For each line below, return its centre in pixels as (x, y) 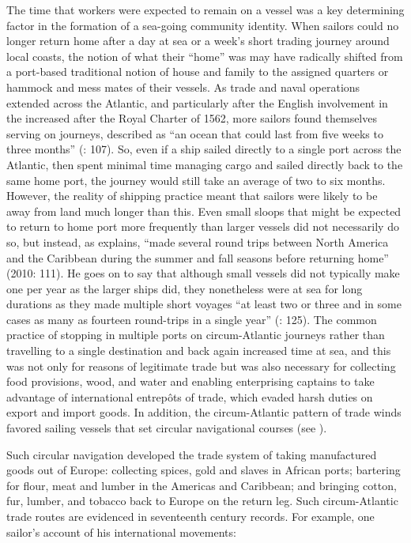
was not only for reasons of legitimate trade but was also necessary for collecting (201, 366)
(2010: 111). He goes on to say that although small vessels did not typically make (203, 273)
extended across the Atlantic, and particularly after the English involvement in (197, 102)
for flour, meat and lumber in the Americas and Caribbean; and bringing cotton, (202, 485)
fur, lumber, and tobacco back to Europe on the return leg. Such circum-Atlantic (202, 501)
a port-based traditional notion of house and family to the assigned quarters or (198, 72)
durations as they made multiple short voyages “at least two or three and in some (204, 304)
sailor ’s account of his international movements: (121, 532)
